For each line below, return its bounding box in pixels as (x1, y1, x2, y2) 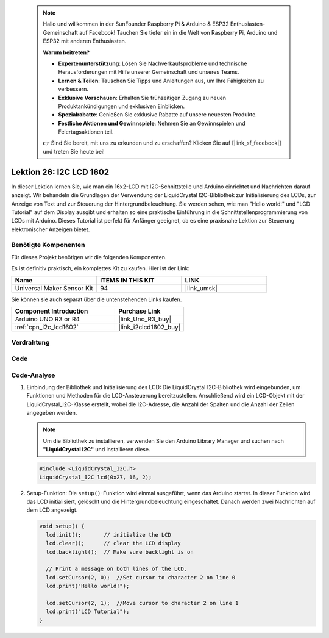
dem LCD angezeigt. (26, 506, 78, 514)
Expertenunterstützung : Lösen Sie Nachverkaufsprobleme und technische (58, 60, 247, 67)
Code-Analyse (11, 371, 55, 379)
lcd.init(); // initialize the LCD (46, 531, 172, 538)
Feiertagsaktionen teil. (58, 128, 114, 135)
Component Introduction (15, 307, 88, 315)
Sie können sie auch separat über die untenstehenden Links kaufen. (11, 296, 182, 303)
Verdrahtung (11, 339, 50, 347)
